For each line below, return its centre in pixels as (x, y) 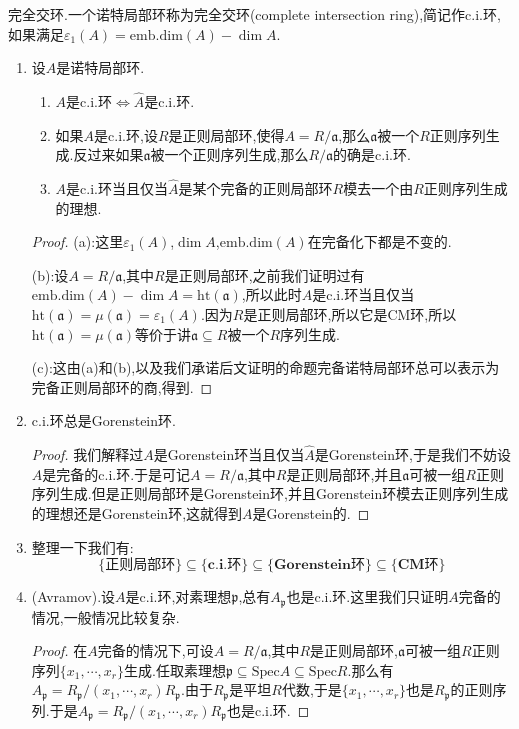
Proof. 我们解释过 (87, 454)
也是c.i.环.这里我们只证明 (367, 596)
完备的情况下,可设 (155, 650)
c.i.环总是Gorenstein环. (103, 420)
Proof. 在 (59, 650)
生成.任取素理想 (175, 669)
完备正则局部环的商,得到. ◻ (122, 386)
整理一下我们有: (82, 546)
